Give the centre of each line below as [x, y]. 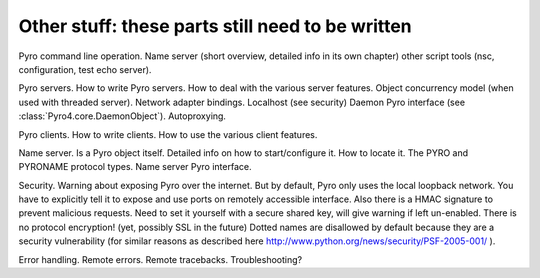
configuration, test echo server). [85, 69]
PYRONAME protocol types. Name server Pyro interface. [135, 167]
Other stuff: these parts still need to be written [215, 26]
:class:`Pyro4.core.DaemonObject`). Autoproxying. [122, 116]
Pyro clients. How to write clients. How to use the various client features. [168, 134]
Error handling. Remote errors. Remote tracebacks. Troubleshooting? [160, 259]
